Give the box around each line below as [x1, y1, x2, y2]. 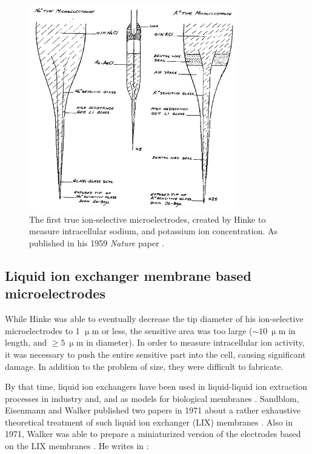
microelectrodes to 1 [5, 324, 80, 337]
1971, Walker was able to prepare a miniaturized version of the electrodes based [5, 427, 301, 440]
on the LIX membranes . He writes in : [5, 439, 149, 452]
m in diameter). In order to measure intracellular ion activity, [76, 336, 305, 349]
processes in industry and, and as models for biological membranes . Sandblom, [5, 392, 299, 404]
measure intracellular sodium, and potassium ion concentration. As [29, 225, 278, 237]
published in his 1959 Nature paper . [29, 236, 165, 249]
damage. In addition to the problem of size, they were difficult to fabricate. [5, 360, 284, 372]
